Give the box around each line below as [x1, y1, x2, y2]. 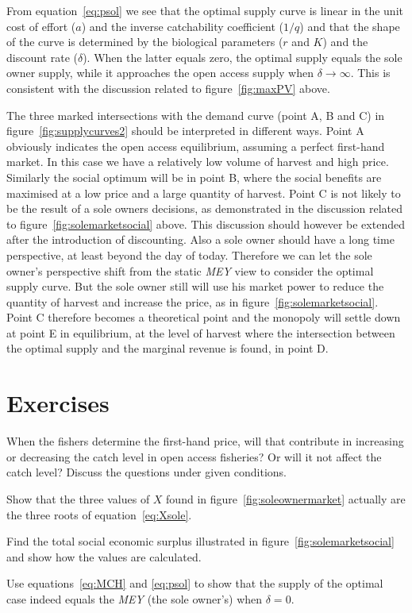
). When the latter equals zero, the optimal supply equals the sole [83, 48, 402, 65]
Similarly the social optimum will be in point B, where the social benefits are [6, 168, 382, 185]
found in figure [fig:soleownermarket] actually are [166, 490, 406, 507]
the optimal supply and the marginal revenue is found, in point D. [6, 340, 329, 357]
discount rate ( [6, 48, 78, 65]
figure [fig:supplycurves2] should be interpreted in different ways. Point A [6, 122, 364, 139]
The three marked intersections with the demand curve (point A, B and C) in [6, 106, 385, 123]
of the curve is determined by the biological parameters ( [6, 33, 283, 50]
